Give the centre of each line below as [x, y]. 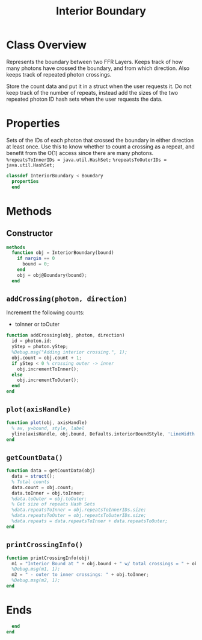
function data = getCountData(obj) [51, 471]
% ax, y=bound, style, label [48, 428]
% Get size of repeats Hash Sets [54, 504]
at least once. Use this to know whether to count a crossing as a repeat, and [101, 147]
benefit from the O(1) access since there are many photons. [80, 153]
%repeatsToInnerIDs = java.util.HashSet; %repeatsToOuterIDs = [87, 160]
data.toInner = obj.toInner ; [48, 493]
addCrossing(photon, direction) [67, 299]
